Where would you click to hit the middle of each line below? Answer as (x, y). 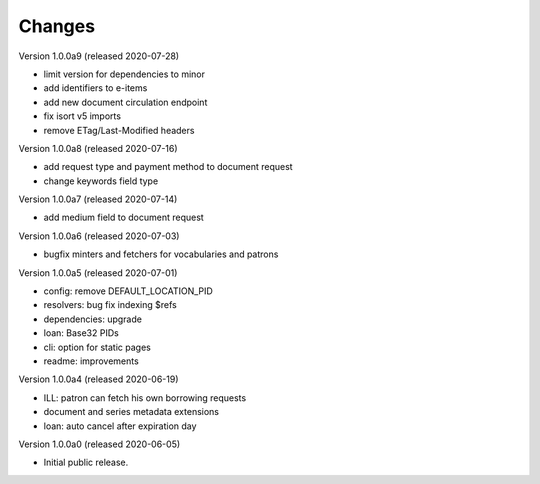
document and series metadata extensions (131, 412)
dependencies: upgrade (92, 319)
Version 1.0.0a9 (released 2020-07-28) (99, 56)
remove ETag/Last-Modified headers (119, 130)
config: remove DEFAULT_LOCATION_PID (128, 291)
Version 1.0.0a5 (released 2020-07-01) (98, 272)
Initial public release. (86, 462)
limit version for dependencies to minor (124, 74)
